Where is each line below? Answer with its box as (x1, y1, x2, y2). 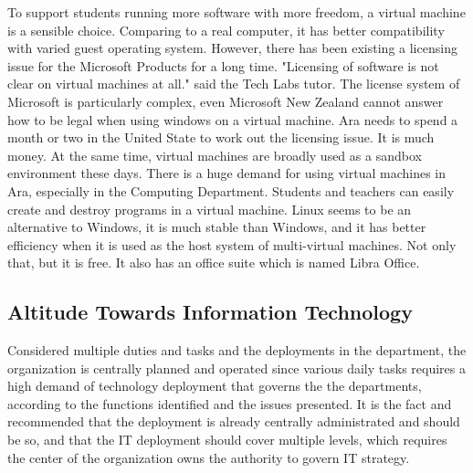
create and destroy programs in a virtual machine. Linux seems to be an (7, 199, 412, 218)
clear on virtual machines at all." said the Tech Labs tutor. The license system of (7, 74, 460, 93)
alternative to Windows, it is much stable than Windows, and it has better (7, 217, 426, 236)
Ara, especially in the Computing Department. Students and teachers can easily (7, 181, 455, 200)
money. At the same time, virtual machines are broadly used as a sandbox (7, 145, 422, 164)
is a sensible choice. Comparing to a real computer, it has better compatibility (7, 20, 445, 39)
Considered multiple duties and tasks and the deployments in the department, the (7, 341, 467, 360)
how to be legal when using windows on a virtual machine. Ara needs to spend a (7, 110, 458, 129)
